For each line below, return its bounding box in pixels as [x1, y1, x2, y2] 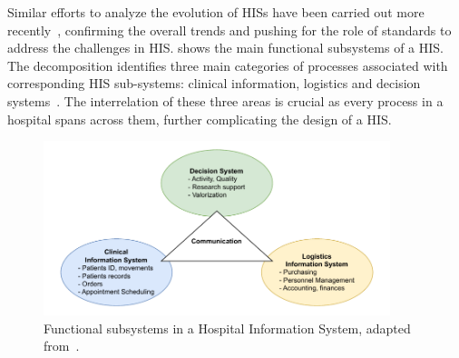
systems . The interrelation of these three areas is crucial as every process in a [7, 91, 444, 110]
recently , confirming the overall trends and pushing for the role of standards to [7, 20, 452, 39]
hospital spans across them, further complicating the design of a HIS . [7, 109, 392, 128]
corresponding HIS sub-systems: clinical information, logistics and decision [7, 74, 421, 93]
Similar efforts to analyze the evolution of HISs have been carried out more [7, 3, 425, 21]
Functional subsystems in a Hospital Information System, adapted [44, 318, 411, 337]
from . [44, 336, 80, 355]
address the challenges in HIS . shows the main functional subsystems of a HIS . [7, 38, 444, 57]
